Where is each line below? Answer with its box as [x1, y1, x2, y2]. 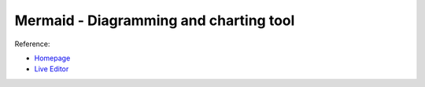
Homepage [34, 53, 71, 63]
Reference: [14, 39, 50, 49]
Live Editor [34, 64, 69, 74]
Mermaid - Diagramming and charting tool [14, 12, 295, 29]
